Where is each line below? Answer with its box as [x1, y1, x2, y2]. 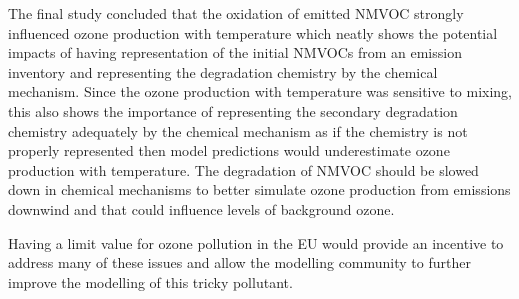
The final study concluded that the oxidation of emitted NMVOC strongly [8, 3, 464, 23]
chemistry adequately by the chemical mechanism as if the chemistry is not [8, 120, 468, 141]
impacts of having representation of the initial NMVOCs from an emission [8, 42, 462, 63]
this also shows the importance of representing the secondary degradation [8, 100, 458, 121]
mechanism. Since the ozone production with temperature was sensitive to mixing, [8, 81, 513, 102]
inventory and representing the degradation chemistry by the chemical [8, 61, 438, 82]
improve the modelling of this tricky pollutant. [8, 271, 293, 292]
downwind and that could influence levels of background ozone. [8, 198, 395, 219]
